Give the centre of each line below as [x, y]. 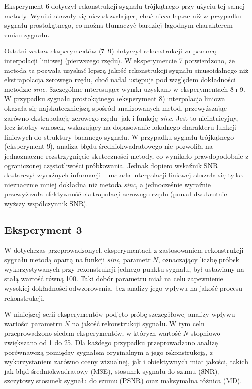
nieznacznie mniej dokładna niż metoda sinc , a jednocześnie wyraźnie [108, 184]
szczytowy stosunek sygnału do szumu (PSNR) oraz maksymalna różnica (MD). [123, 380]
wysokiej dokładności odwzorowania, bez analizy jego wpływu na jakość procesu [124, 288]
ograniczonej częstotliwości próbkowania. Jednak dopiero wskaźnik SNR [111, 165]
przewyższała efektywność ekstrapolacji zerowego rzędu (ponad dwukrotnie [116, 194]
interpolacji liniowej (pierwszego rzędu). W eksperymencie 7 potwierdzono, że [119, 60]
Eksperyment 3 [43, 229]
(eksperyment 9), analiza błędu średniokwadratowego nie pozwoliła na [109, 146]
